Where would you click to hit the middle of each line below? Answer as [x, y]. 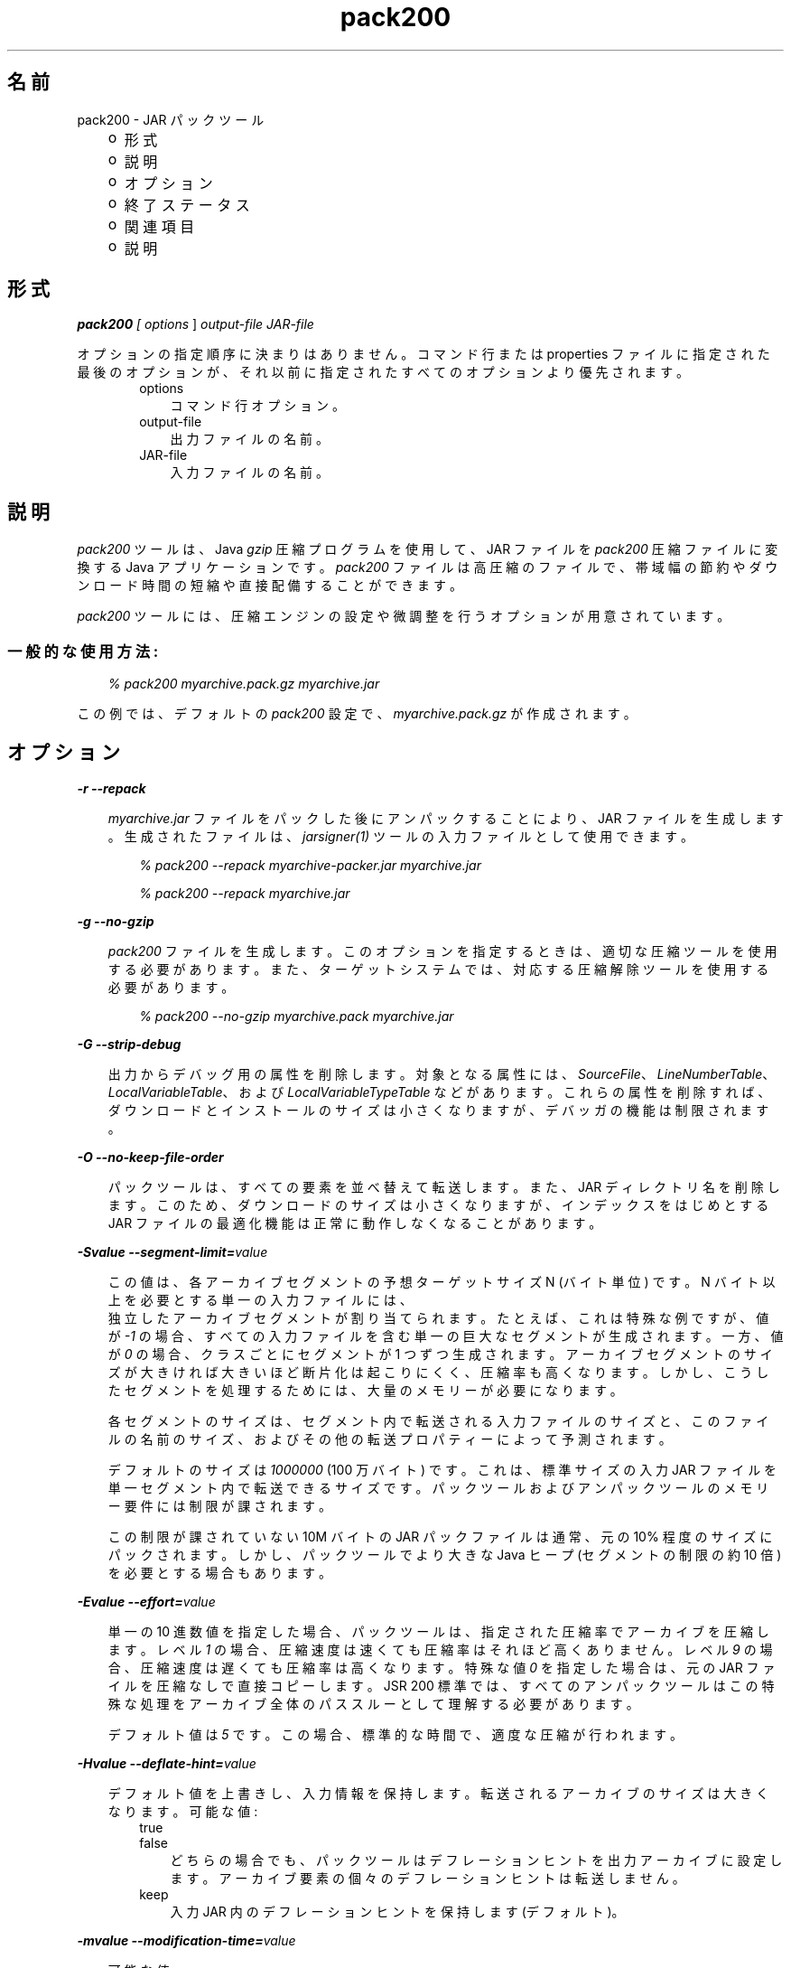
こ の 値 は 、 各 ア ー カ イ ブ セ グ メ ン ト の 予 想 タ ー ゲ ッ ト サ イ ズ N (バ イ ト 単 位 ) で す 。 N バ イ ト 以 [442, 1281]
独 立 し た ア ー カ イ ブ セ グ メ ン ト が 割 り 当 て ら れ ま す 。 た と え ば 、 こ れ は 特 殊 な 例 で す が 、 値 [438, 1317]
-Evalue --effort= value [146, 1601]
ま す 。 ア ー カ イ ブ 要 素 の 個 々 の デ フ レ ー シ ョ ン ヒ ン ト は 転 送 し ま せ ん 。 [428, 1878]
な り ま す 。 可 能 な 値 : [183, 1811]
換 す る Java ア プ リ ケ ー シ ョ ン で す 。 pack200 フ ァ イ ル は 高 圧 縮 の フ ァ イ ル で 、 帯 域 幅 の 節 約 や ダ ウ [428, 567]
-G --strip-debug [129, 1044]
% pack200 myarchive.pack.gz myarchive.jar [244, 684]
